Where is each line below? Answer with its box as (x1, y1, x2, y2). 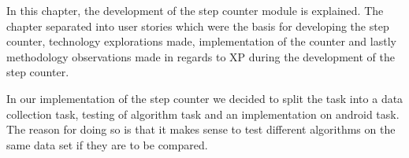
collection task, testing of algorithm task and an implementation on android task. (6, 105, 400, 122)
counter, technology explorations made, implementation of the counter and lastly (6, 33, 396, 50)
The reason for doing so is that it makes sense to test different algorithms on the (6, 121, 396, 138)
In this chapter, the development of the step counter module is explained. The (6, 2, 384, 18)
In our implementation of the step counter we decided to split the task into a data (6, 90, 403, 106)
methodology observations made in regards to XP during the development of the (6, 48, 395, 64)
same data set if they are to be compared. (6, 136, 208, 152)
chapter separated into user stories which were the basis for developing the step (6, 17, 389, 34)
